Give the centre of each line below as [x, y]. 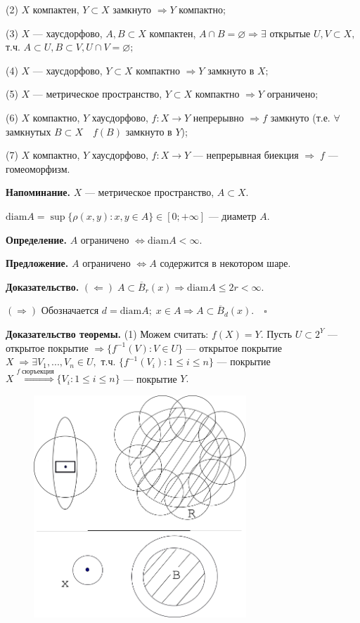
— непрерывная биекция [246, 155]
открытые [290, 33]
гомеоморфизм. [38, 168]
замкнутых [28, 131]
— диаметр [232, 215]
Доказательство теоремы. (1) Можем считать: [107, 333]
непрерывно [218, 117]
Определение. [36, 239]
